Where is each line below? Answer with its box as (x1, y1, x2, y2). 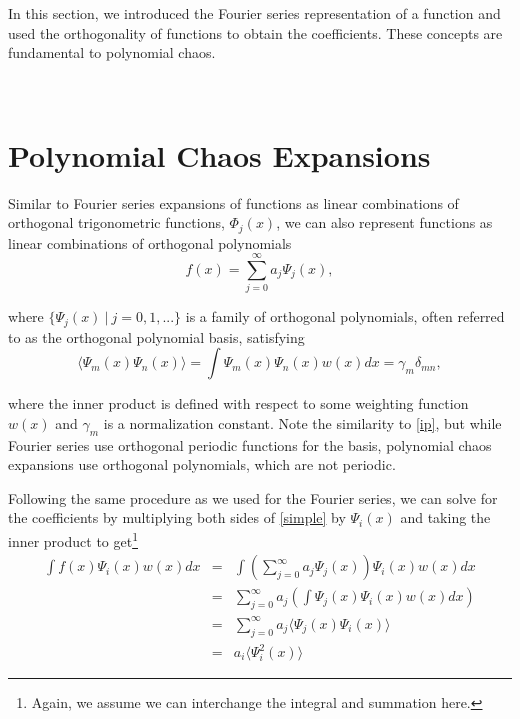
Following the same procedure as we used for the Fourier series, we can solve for (8, 487, 498, 508)
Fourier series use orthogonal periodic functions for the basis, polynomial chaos (8, 434, 492, 455)
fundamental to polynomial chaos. (8, 42, 216, 63)
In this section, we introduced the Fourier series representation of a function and (8, 3, 501, 23)
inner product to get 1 (8, 528, 138, 551)
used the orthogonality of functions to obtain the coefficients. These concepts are (8, 22, 503, 43)
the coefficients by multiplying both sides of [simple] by (8, 507, 346, 528)
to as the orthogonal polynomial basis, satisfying (8, 326, 305, 347)
